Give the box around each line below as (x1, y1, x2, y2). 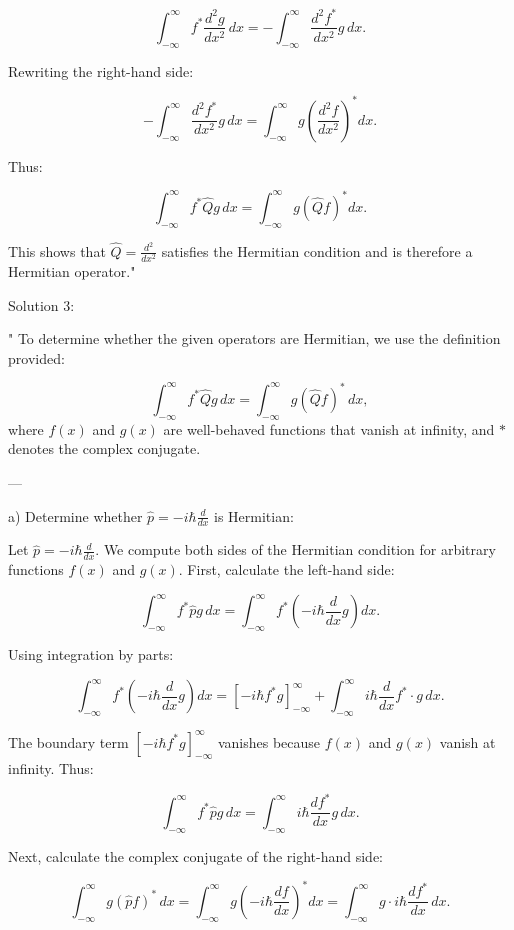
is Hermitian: (214, 505, 294, 526)
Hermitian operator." (8, 261, 136, 282)
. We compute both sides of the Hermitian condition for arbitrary (95, 539, 496, 560)
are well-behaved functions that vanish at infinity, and (163, 418, 495, 439)
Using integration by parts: (8, 644, 174, 665)
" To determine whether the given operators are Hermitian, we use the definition (8, 328, 501, 349)
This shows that (8, 240, 106, 261)
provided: (8, 347, 65, 368)
